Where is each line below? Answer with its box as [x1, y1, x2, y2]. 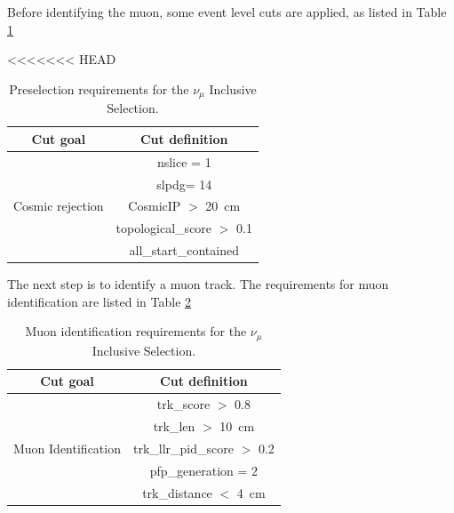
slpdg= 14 [156, 174, 212, 193]
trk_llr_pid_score [132, 438, 234, 457]
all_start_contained [129, 241, 239, 260]
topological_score [115, 219, 212, 237]
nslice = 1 [156, 152, 211, 171]
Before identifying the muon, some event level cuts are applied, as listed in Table [7, 3, 447, 20]
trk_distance [142, 483, 212, 501]
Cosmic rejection [13, 196, 104, 215]
